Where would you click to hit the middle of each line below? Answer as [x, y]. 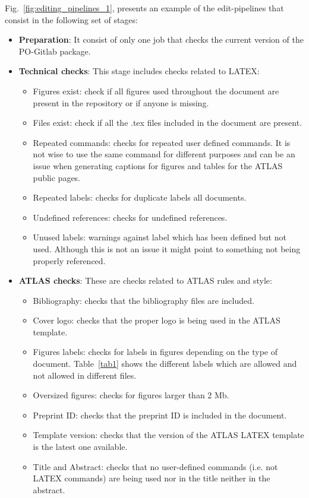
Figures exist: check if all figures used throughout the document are [156, 91]
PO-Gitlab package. [55, 51]
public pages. [57, 177]
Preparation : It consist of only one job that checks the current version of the [161, 39]
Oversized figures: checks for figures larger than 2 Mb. [131, 395]
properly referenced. [69, 260]
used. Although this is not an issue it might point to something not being [167, 248]
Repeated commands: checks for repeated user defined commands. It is [162, 142]
